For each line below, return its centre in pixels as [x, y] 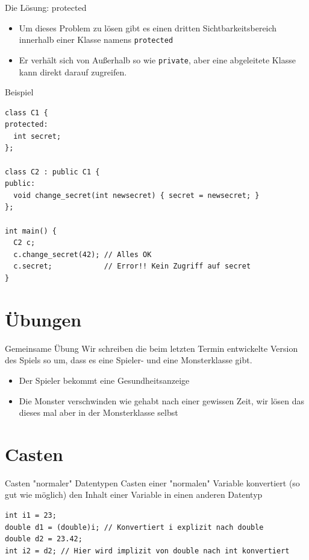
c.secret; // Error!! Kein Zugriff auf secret [132, 266]
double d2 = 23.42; [44, 539]
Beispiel [19, 92]
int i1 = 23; [31, 515]
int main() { [31, 231]
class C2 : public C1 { [52, 172]
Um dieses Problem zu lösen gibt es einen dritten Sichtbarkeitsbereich [148, 27]
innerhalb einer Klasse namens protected [96, 40]
